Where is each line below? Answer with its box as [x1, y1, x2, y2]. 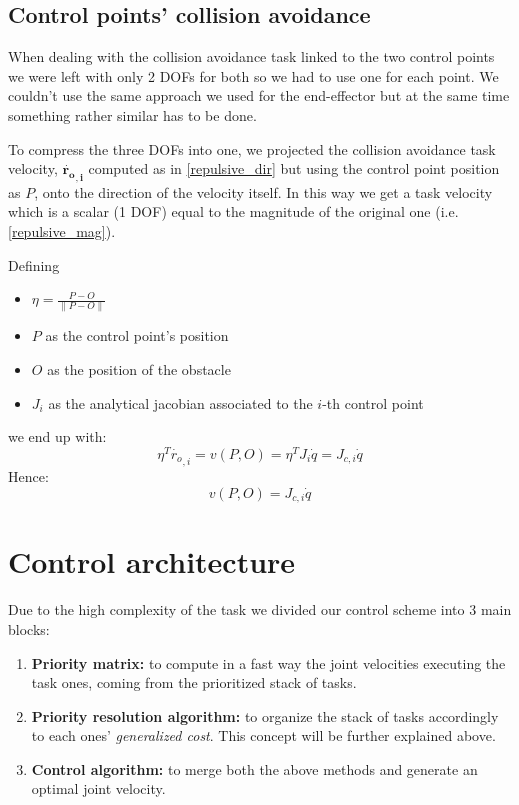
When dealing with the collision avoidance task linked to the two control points [8, 46, 495, 67]
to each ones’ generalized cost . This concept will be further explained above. [31, 725, 496, 746]
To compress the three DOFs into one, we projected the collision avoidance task [8, 138, 496, 159]
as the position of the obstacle [47, 359, 231, 380]
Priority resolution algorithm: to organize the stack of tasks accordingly [31, 705, 499, 726]
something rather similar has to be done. [8, 104, 257, 125]
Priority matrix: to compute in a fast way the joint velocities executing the [31, 652, 506, 673]
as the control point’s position [45, 325, 229, 346]
